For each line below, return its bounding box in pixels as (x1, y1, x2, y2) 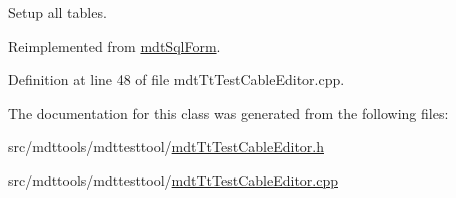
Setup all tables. (8, 2, 107, 22)
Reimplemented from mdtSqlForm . (8, 35, 221, 56)
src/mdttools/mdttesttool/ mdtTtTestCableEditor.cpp (8, 169, 338, 190)
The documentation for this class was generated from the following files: (8, 102, 449, 123)
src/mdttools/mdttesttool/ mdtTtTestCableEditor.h (8, 136, 324, 157)
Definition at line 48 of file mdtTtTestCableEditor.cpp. (8, 69, 345, 90)
